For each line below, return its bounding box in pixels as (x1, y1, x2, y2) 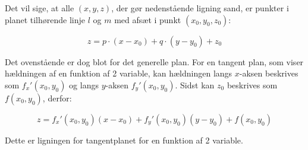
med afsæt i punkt (114, 13, 181, 25)
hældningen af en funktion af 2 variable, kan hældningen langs (5, 67, 232, 79)
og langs (69, 78, 99, 91)
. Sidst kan (175, 78, 215, 91)
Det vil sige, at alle (5, 2, 74, 14)
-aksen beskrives (239, 67, 298, 79)
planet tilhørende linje (5, 13, 86, 25)
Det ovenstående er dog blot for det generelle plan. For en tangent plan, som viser (5, 55, 304, 68)
